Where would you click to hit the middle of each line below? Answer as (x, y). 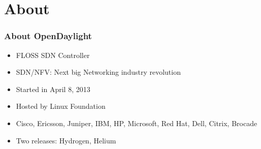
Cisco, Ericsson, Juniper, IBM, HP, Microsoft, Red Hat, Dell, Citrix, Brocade (137, 123)
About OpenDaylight (48, 36)
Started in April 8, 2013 (53, 89)
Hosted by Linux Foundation (61, 106)
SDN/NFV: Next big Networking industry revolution (98, 72)
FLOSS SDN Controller (53, 55)
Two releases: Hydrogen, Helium (66, 140)
